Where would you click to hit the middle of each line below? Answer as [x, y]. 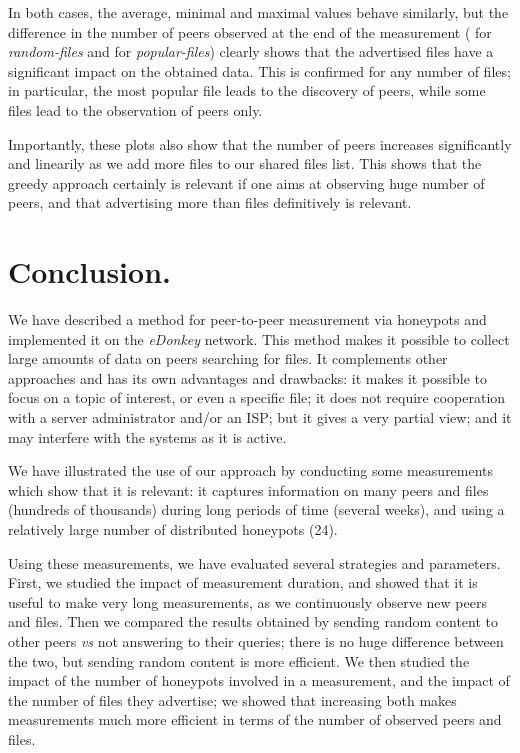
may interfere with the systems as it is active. [147, 436]
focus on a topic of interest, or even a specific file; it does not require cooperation [257, 397]
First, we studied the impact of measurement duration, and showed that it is [243, 582]
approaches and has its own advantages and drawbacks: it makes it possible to [247, 377]
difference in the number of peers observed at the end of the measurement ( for [250, 31]
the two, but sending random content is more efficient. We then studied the [239, 660]
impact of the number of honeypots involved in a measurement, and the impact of [259, 680]
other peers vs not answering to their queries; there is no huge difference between [256, 640]
